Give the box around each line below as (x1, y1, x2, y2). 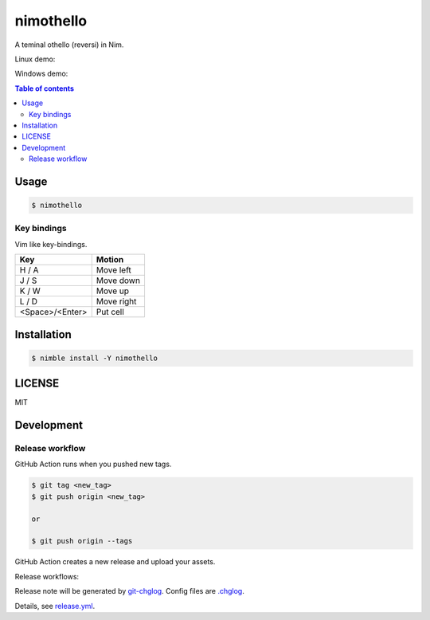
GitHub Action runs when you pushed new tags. (14, 459, 172, 469)
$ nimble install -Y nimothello (31, 353, 158, 363)
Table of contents (14, 84, 75, 93)
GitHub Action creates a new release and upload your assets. (14, 557, 216, 567)
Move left (96, 265, 131, 276)
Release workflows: (14, 571, 80, 581)
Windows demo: (14, 69, 68, 79)
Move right (96, 296, 137, 307)
